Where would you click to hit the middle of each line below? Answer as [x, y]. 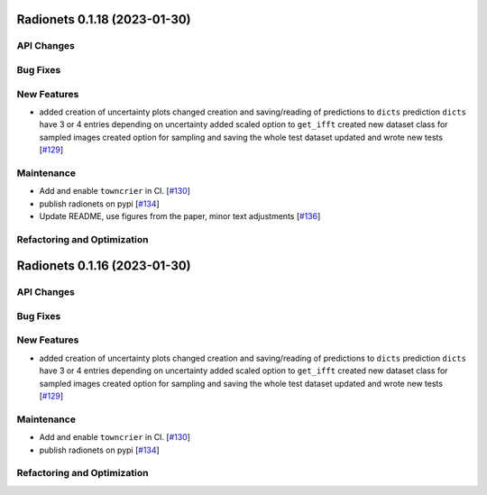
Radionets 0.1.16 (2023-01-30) [104, 266]
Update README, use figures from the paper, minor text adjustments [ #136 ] [180, 215]
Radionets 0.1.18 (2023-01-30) [104, 19]
